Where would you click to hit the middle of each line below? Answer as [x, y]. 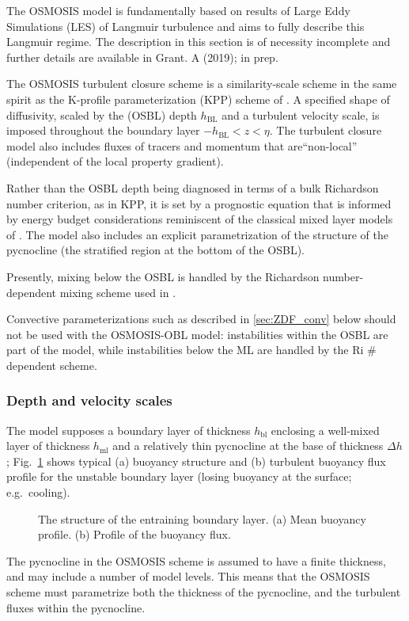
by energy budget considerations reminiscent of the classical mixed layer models [200, 219]
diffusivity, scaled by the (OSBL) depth [102, 114]
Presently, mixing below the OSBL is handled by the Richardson [163, 276]
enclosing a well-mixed [325, 430]
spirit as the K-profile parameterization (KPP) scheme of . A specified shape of [198, 99]
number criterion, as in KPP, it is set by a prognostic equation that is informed [199, 203]
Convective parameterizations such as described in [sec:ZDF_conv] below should [201, 319]
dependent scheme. [52, 365]
